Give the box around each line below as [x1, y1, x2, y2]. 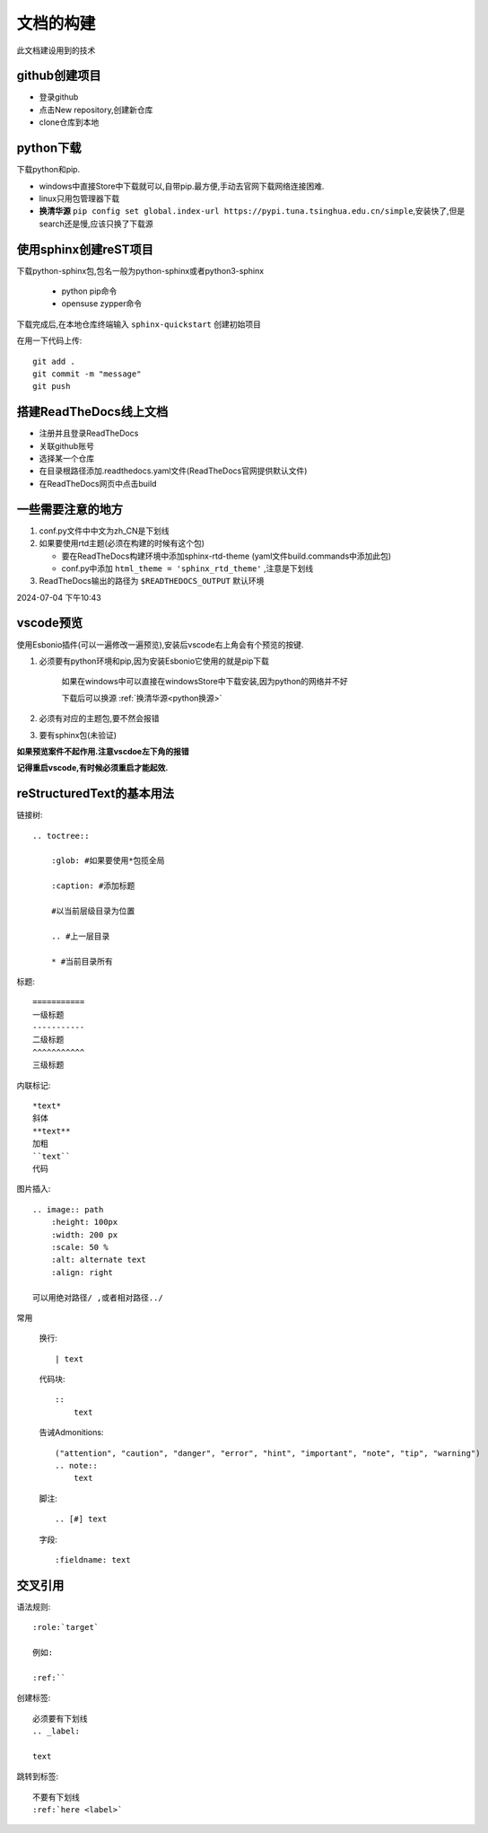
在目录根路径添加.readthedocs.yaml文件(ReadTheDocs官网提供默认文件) [39, 465, 308, 476]
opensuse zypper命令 [61, 298, 143, 309]
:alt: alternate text [50, 1255, 147, 1265]
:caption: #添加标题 [50, 881, 135, 891]
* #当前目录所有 [50, 956, 114, 966]
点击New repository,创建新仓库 [39, 104, 153, 115]
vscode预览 [16, 615, 83, 630]
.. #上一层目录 [50, 930, 110, 941]
